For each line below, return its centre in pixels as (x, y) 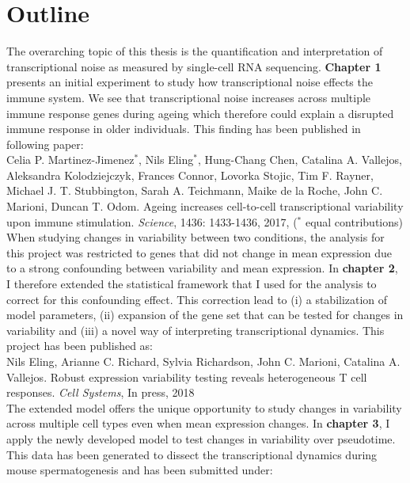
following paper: (45, 144)
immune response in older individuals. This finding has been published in (184, 129)
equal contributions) (354, 221)
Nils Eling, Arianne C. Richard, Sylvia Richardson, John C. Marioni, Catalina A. (203, 361)
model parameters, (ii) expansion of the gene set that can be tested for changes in (205, 315)
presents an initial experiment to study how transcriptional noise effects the (190, 82)
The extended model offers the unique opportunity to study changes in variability (204, 407)
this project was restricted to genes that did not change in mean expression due (199, 252)
